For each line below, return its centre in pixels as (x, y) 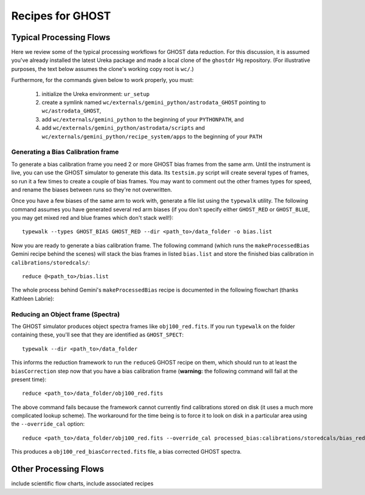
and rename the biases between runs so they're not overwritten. (92, 189)
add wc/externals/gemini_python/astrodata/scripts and (123, 128)
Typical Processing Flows (61, 37)
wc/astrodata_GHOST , (71, 111)
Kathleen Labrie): (33, 298)
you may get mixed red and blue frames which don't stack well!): (92, 218)
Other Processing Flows (58, 469)
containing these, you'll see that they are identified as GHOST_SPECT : (97, 335)
